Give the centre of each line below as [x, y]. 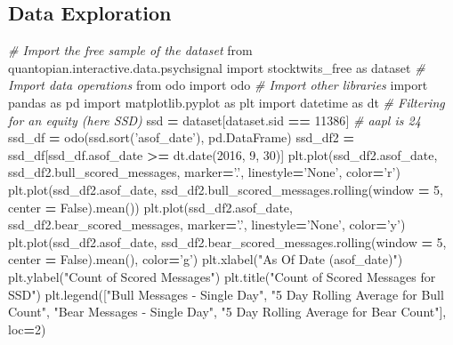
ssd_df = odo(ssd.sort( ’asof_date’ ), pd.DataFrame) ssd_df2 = [182, 137]
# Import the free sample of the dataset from [130, 50]
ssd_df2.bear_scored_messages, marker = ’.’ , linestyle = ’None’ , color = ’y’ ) [207, 225]
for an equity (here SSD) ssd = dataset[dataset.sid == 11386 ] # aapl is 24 [214, 120]
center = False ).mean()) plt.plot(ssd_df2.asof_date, [150, 207]
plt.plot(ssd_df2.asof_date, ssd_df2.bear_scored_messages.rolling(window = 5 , [227, 241]
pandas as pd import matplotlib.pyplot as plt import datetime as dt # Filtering [226, 102]
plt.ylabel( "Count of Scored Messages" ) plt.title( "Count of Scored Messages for [222, 276]
